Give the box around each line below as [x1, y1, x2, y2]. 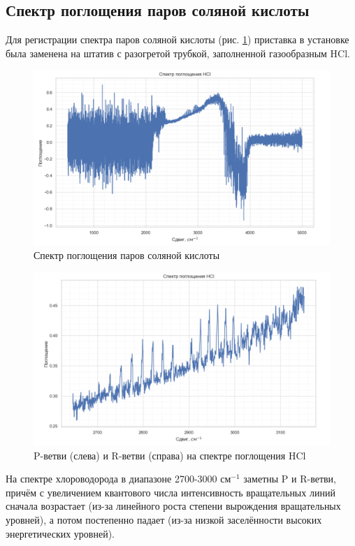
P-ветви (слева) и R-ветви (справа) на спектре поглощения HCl [34, 448, 306, 462]
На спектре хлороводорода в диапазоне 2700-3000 [6, 471, 217, 486]
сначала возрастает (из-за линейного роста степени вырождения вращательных [6, 499, 341, 513]
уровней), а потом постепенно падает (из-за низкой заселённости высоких [6, 512, 322, 526]
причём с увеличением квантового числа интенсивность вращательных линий [6, 485, 335, 499]
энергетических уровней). [6, 526, 115, 540]
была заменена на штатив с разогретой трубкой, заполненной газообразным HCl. [6, 45, 350, 60]
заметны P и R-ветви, [243, 471, 337, 486]
